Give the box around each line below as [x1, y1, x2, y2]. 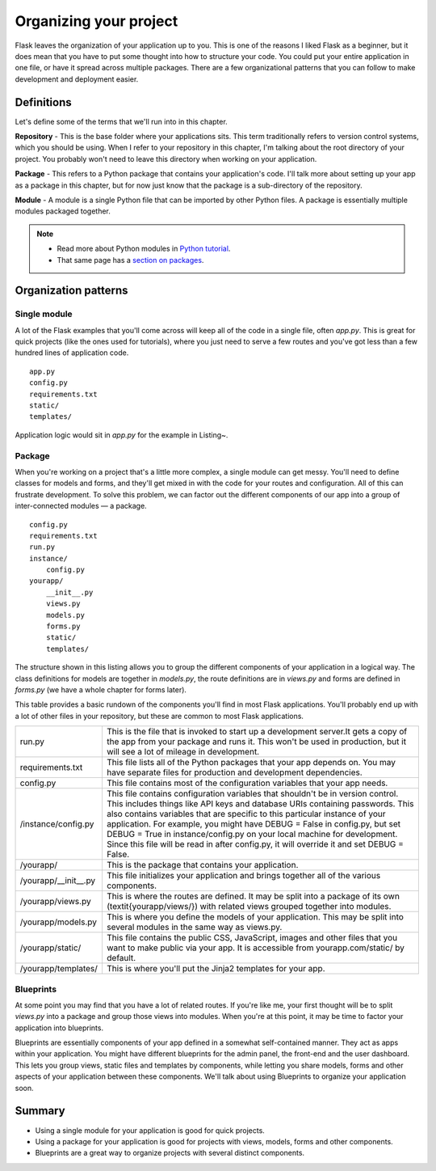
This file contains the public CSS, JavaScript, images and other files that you [106, 932, 398, 944]
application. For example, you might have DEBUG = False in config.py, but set [106, 818, 401, 830]
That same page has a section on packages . [57, 255, 204, 264]
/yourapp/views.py [19, 896, 92, 907]
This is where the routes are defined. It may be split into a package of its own [106, 890, 400, 902]
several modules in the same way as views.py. [106, 922, 283, 933]
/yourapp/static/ [19, 942, 82, 953]
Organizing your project [15, 12, 178, 30]
